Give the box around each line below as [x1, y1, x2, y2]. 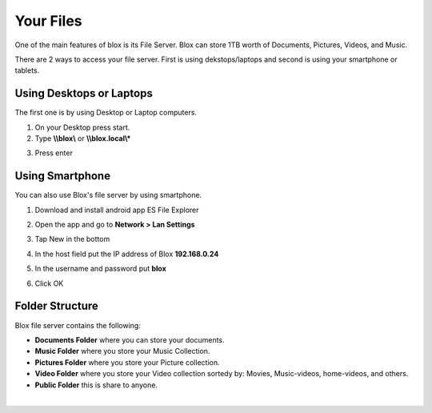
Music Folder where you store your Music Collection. [34, 347, 210, 356]
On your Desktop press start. [34, 122, 130, 132]
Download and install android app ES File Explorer [34, 205, 199, 215]
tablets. [14, 66, 40, 75]
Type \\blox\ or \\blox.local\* [34, 134, 131, 143]
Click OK [34, 279, 64, 288]
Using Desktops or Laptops [14, 86, 154, 100]
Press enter [34, 148, 74, 158]
